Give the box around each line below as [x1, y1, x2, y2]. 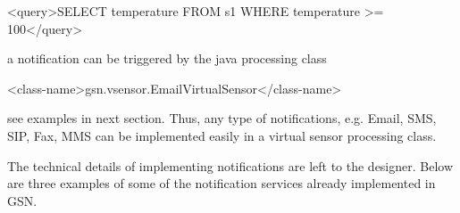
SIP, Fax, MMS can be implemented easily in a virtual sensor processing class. [7, 126, 437, 144]
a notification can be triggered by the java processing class [7, 49, 327, 68]
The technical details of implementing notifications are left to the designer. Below [7, 156, 454, 175]
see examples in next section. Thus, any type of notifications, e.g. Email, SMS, [7, 109, 437, 127]
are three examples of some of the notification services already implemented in [7, 174, 436, 193]
